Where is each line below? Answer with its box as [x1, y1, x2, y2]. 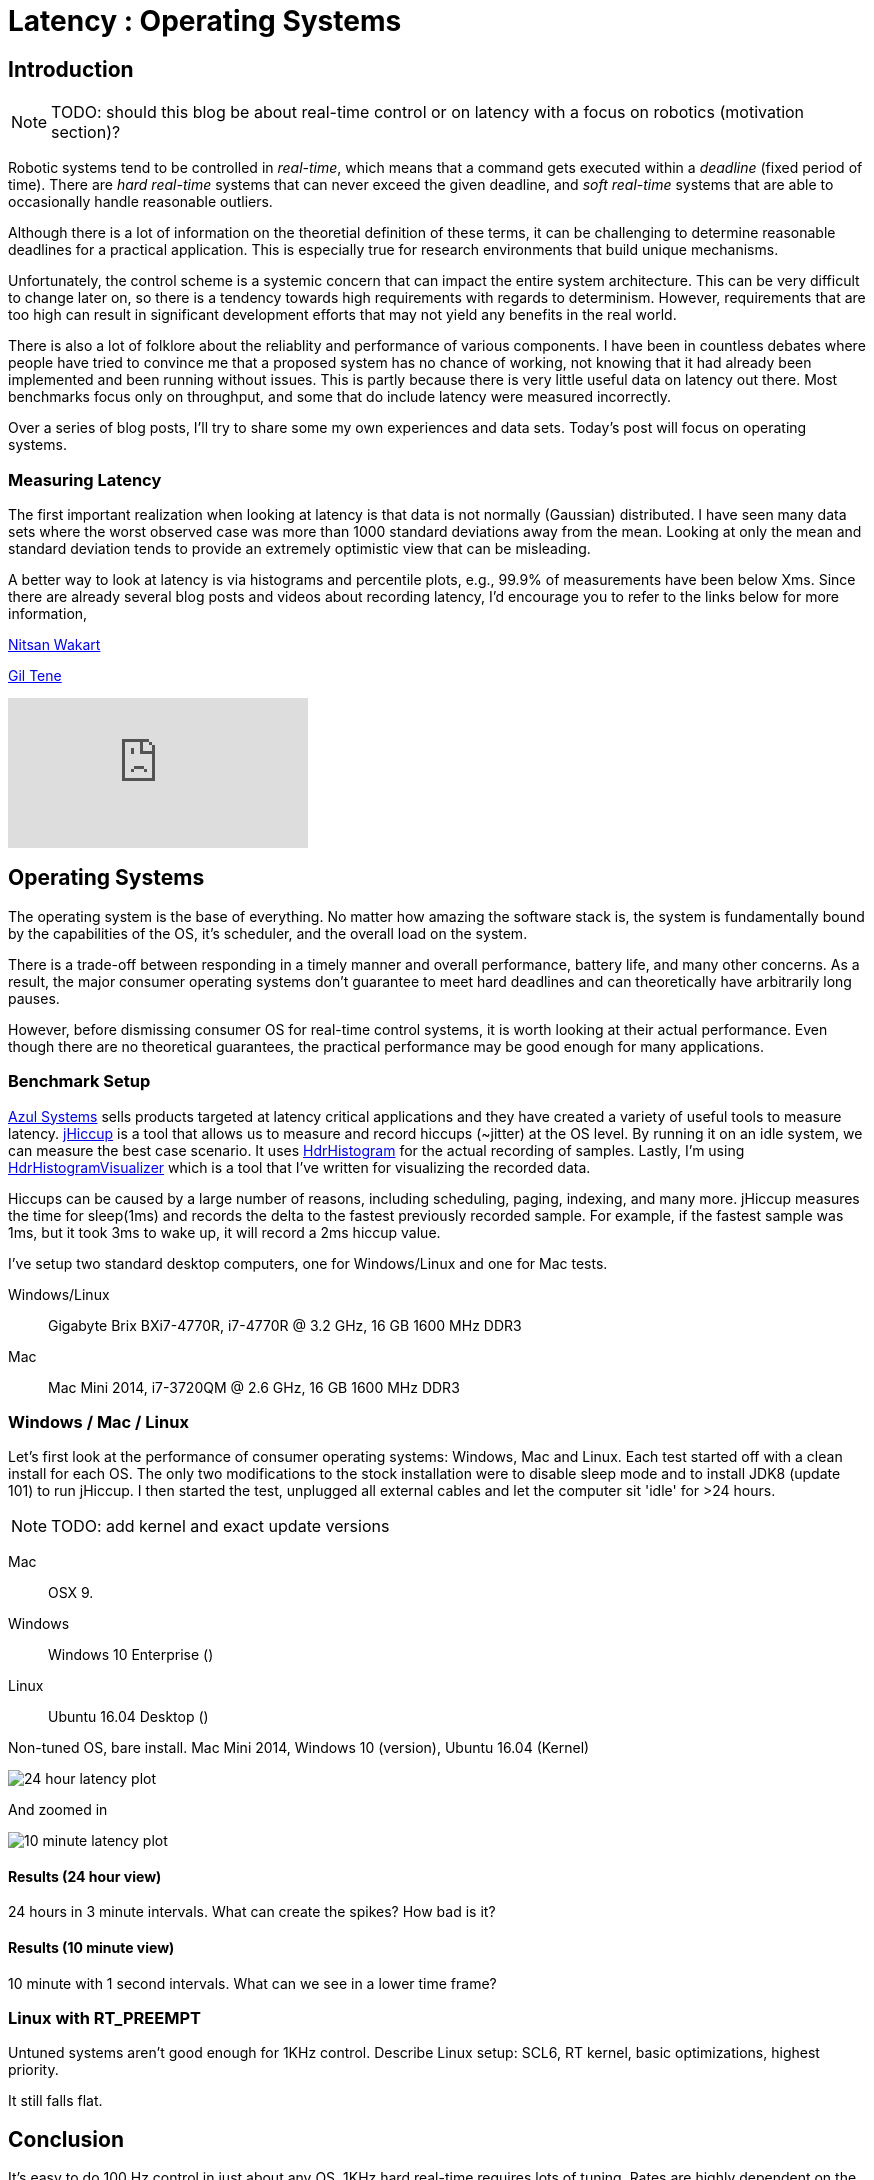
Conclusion [8, 2126, 125, 2152]
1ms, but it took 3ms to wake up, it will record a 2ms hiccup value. [8, 1223, 441, 1241]
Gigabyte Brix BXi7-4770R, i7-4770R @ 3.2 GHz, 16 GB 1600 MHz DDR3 [48, 1316, 522, 1334]
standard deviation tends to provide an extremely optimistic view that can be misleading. [8, 539, 591, 557]
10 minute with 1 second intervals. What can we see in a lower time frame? [8, 1974, 497, 1992]
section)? [51, 122, 121, 143]
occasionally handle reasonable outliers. [8, 193, 273, 211]
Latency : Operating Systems [8, 4, 402, 38]
